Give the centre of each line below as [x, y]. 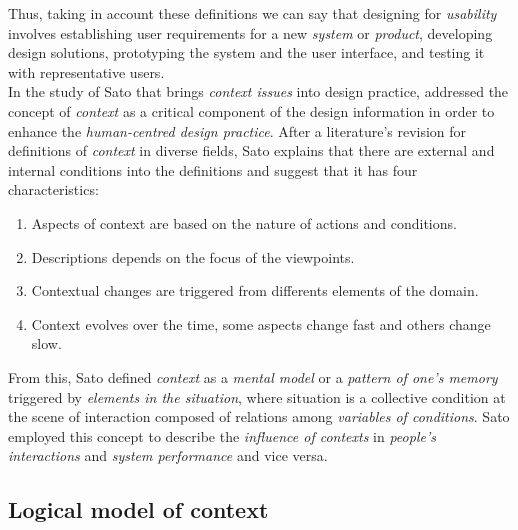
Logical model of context [138, 509]
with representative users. [86, 71]
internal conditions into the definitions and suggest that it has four [213, 169]
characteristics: [53, 189]
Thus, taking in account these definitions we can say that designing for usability [252, 13]
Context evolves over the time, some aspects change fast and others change [261, 323]
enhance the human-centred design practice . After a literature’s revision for [237, 130]
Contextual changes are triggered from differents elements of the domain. [255, 290]
